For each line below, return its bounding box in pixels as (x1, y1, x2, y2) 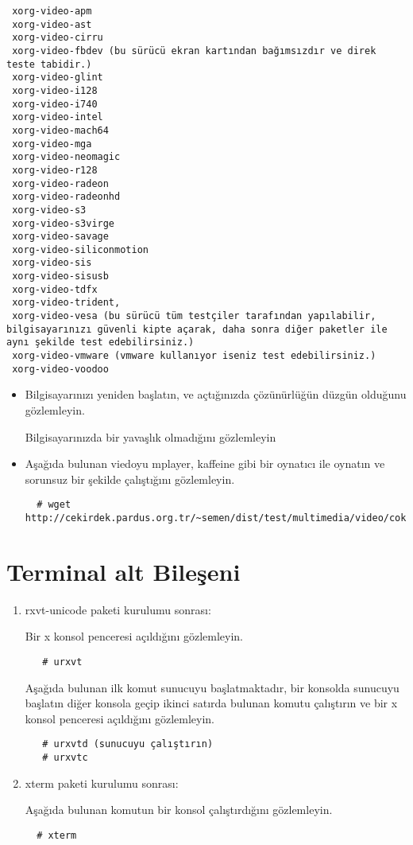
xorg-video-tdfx (12, 283, 98, 295)
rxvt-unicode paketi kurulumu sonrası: (25, 601, 211, 617)
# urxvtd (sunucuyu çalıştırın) (42, 738, 214, 750)
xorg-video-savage (12, 231, 109, 243)
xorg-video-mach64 (12, 124, 109, 136)
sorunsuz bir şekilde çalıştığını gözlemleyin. (25, 470, 235, 487)
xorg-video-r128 (12, 164, 98, 176)
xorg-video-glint (12, 72, 103, 84)
